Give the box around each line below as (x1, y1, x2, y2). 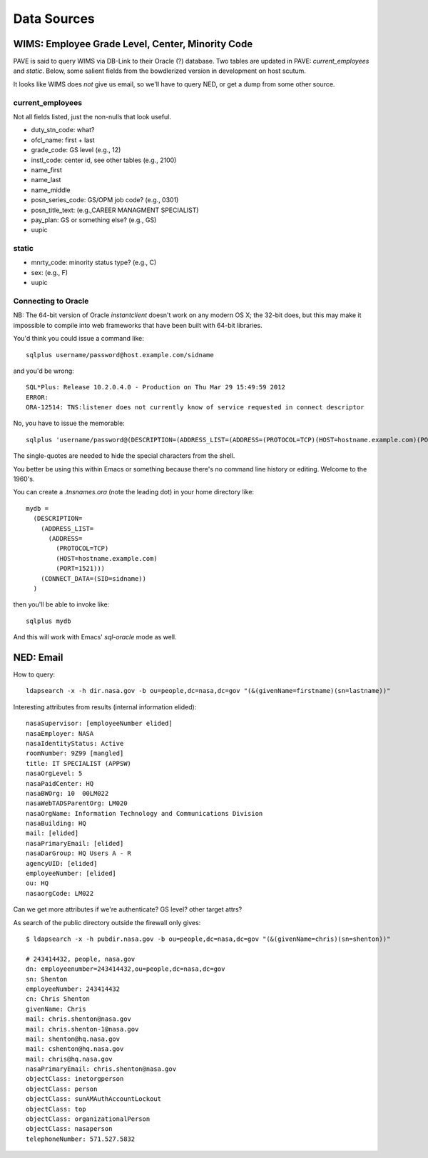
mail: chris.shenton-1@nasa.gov (26, 1025, 139, 1033)
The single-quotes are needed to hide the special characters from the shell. (13, 451, 235, 460)
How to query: (13, 670, 56, 679)
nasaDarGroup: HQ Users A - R (26, 849, 132, 857)
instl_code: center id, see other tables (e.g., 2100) (31, 156, 177, 164)
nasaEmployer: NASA (26, 729, 94, 737)
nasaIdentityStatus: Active (26, 739, 124, 747)
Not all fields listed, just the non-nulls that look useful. (13, 112, 171, 121)
